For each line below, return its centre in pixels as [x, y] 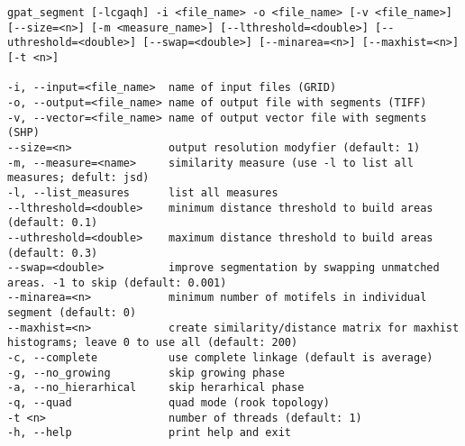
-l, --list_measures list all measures [143, 192]
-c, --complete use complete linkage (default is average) [220, 358]
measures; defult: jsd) [78, 178]
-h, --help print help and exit [149, 433]
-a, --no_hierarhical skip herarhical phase [156, 388]
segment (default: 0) [72, 313]
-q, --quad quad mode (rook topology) [169, 403]
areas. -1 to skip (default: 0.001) [117, 282]
